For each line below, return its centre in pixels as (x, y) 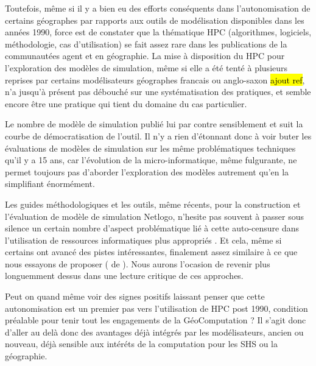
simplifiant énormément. (50, 184)
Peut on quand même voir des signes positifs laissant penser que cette (135, 296)
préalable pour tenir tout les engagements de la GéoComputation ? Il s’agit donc (156, 320)
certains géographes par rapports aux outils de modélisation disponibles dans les (155, 20)
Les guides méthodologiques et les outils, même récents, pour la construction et (153, 204)
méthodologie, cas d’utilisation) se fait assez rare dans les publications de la (146, 44)
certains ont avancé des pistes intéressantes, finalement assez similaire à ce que (151, 252)
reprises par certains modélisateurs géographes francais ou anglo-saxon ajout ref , (155, 79)
